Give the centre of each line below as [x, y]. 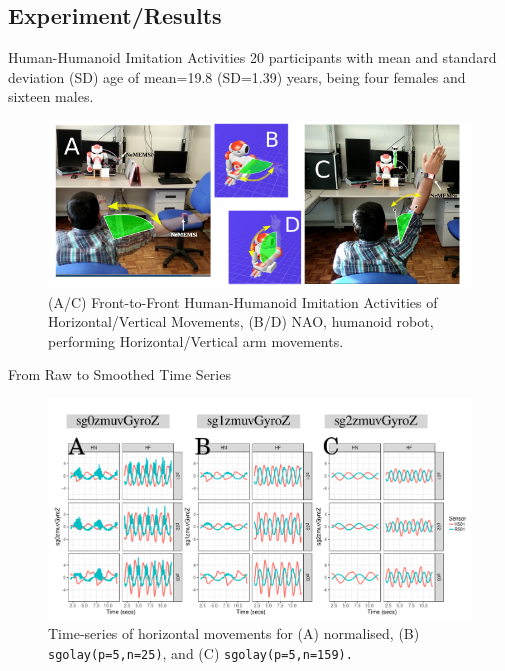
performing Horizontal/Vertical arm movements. [196, 340]
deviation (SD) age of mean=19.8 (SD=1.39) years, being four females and [237, 76]
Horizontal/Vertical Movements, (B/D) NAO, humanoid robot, [241, 321]
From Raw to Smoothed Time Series [119, 374]
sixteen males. [51, 96]
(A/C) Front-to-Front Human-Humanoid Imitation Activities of [243, 301]
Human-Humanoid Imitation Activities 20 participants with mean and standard [252, 57]
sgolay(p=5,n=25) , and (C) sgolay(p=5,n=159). [200, 653]
